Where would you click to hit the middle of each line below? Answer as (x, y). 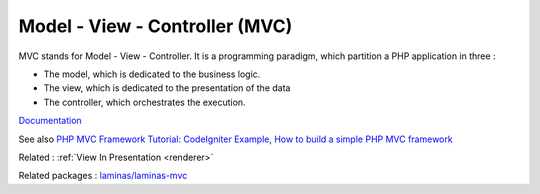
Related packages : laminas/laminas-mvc (103, 176)
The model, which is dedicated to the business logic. (152, 74)
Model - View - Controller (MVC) (155, 26)
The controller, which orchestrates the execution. (144, 102)
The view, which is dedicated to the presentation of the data (167, 88)
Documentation (50, 121)
